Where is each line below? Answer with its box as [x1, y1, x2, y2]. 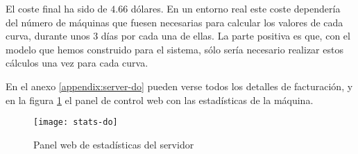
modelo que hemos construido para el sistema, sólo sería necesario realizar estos [6, 42, 343, 56]
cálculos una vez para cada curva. [6, 55, 148, 70]
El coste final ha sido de [6, 1, 108, 15]
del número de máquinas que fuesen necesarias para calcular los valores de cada [6, 15, 343, 29]
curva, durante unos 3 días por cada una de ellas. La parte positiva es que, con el [6, 28, 350, 43]
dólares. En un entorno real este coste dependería [130, 1, 341, 15]
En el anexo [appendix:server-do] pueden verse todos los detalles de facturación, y [6, 78, 353, 93]
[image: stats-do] [33, 117, 118, 128]
